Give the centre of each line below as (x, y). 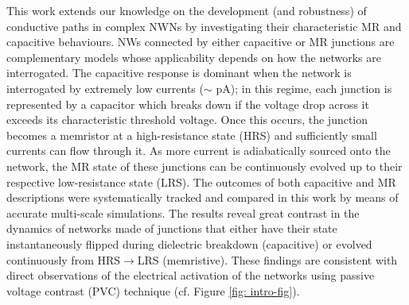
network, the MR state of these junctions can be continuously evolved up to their (204, 166)
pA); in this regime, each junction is (304, 88)
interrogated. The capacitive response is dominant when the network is (179, 73)
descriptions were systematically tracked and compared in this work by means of (203, 197)
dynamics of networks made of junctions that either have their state (172, 228)
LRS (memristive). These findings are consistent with (267, 259)
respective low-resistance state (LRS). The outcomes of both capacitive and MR (201, 181)
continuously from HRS (64, 259)
